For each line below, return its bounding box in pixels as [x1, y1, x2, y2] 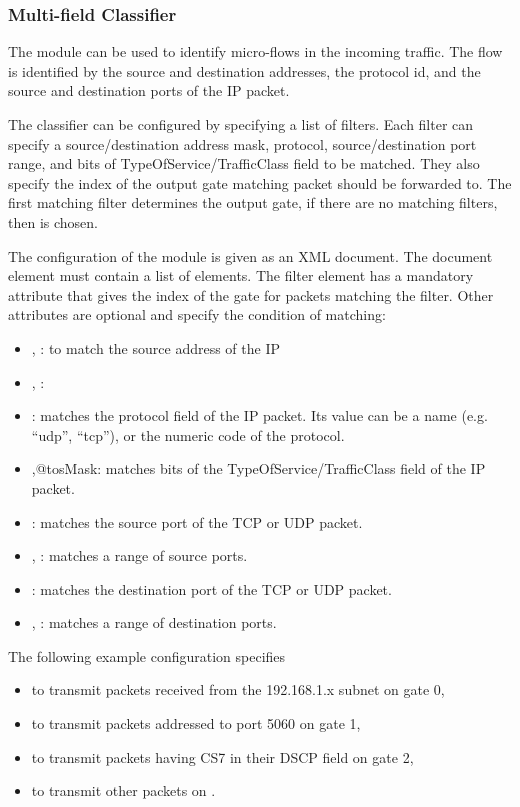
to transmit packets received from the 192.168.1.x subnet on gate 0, [31, 679, 445, 700]
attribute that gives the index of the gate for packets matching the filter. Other [8, 284, 494, 305]
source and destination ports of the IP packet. [8, 80, 290, 101]
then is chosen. [8, 211, 98, 232]
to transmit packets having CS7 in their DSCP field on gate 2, [31, 746, 414, 767]
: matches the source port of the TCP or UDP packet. [31, 511, 363, 532]
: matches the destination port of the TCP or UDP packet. [31, 578, 392, 599]
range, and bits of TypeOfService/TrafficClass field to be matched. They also [8, 153, 480, 174]
